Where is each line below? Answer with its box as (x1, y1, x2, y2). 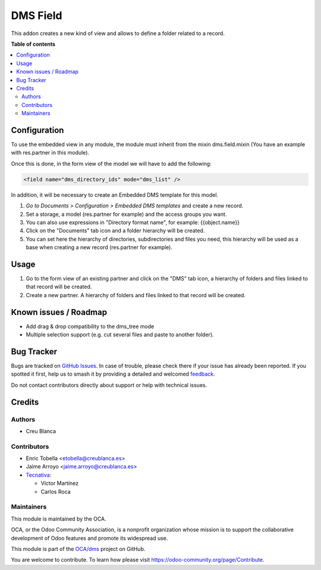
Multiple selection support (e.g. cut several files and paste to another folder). (26, 331, 214, 338)
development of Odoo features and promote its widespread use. (11, 534, 168, 541)
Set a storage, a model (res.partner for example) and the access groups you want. (26, 210, 227, 218)
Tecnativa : (26, 471, 52, 478)
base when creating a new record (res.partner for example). (26, 244, 172, 251)
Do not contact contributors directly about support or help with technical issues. (11, 381, 207, 389)
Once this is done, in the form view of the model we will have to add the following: (11, 160, 212, 167)
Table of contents (11, 40, 56, 48)
